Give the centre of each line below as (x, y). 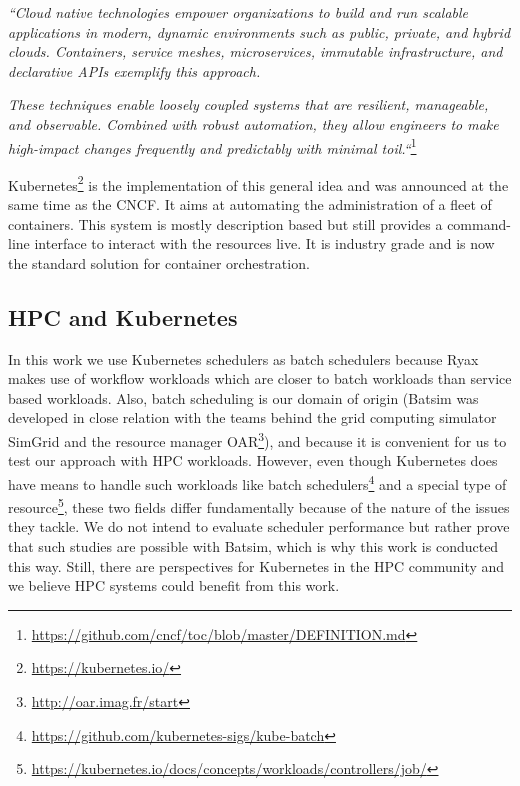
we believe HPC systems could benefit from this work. (174, 585)
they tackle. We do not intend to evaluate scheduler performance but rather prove (259, 526)
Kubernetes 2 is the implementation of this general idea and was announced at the (258, 183)
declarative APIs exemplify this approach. (134, 70)
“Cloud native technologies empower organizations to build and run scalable (238, 12)
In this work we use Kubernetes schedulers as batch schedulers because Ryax (243, 358)
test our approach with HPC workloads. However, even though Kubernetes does (253, 460)
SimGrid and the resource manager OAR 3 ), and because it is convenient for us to (257, 439)
